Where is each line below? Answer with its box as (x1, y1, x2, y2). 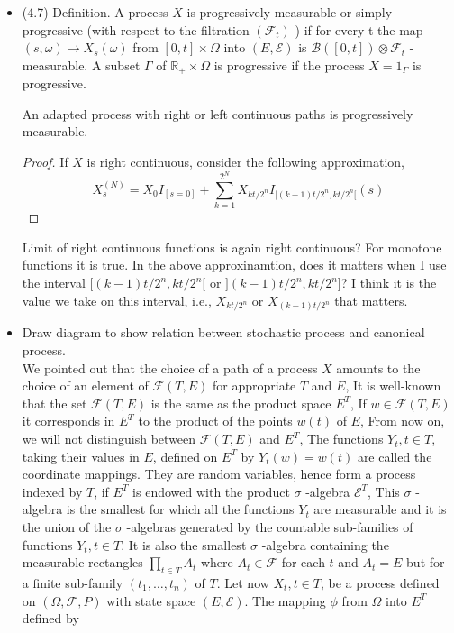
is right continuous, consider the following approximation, (86, 152, 404, 171)
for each (281, 553, 325, 572)
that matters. (334, 290, 408, 309)
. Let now (216, 573, 269, 592)
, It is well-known (345, 376, 441, 395)
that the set (22, 393, 87, 412)
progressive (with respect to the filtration (22, 20, 250, 39)
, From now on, (359, 411, 445, 430)
